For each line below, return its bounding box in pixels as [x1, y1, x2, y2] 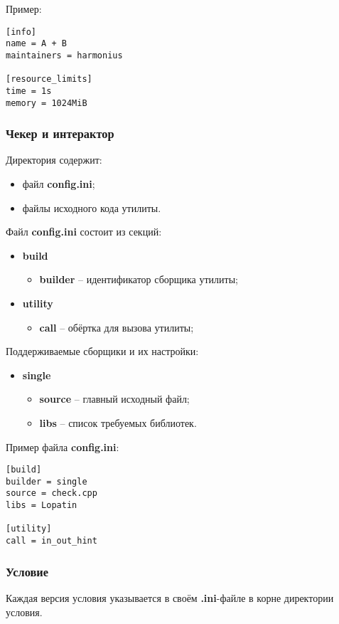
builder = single [6, 476, 87, 487]
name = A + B [6, 38, 67, 49]
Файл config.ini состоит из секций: [6, 224, 162, 239]
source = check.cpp [6, 488, 97, 499]
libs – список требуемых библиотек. [39, 415, 197, 430]
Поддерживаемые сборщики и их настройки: [6, 344, 199, 359]
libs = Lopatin [6, 500, 77, 511]
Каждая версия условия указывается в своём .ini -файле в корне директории [6, 590, 334, 605]
